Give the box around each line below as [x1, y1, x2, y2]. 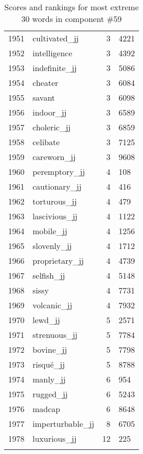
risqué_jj [33, 358, 65, 370]
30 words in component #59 [21, 13, 122, 25]
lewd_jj [33, 314, 60, 326]
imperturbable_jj [33, 418, 95, 429]
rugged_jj [33, 388, 68, 400]
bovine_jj [33, 344, 67, 355]
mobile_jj [33, 225, 68, 237]
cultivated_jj [33, 32, 79, 44]
